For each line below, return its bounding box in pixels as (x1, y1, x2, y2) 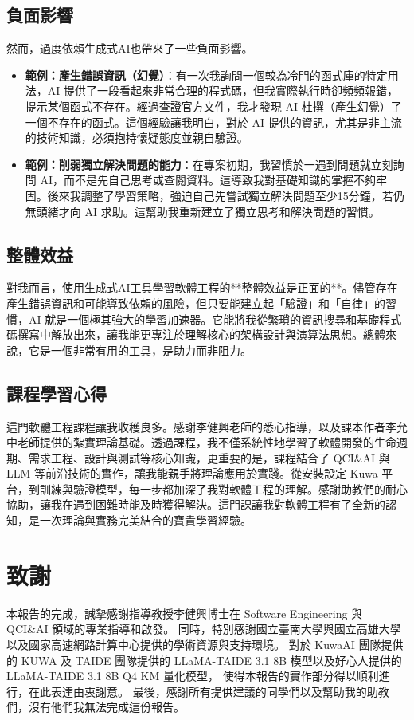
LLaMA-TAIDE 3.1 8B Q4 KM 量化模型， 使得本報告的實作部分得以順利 (6, 667, 379, 684)
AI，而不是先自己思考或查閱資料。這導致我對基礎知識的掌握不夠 (40, 171, 377, 188)
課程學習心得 (6, 380, 107, 405)
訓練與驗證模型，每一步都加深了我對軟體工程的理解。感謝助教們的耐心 (39, 480, 408, 497)
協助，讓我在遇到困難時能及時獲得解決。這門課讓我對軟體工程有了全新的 (6, 496, 385, 513)
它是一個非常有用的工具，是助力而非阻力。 (28, 341, 252, 358)
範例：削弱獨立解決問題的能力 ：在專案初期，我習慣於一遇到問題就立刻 (25, 155, 393, 172)
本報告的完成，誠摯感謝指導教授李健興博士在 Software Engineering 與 (6, 604, 363, 621)
